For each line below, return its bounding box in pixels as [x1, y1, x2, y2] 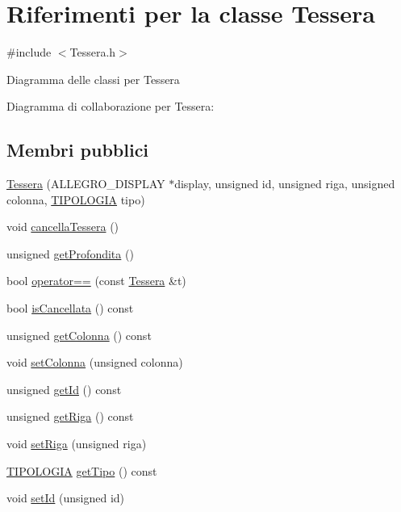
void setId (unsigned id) [6, 489, 125, 506]
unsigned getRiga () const [6, 408, 134, 425]
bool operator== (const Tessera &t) [6, 272, 186, 289]
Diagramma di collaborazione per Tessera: [6, 98, 215, 115]
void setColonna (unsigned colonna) [6, 354, 183, 371]
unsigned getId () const [6, 380, 122, 397]
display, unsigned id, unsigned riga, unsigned [174, 175, 395, 192]
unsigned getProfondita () [6, 245, 134, 262]
